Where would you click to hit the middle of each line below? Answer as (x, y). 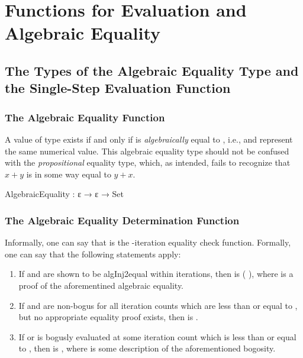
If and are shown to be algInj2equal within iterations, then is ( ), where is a (156, 274)
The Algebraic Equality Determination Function (122, 220)
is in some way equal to (69, 174)
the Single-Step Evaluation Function (118, 88)
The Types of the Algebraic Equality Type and (152, 70)
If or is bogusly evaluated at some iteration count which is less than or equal (157, 336)
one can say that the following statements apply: (93, 254)
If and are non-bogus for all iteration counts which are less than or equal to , (158, 305)
